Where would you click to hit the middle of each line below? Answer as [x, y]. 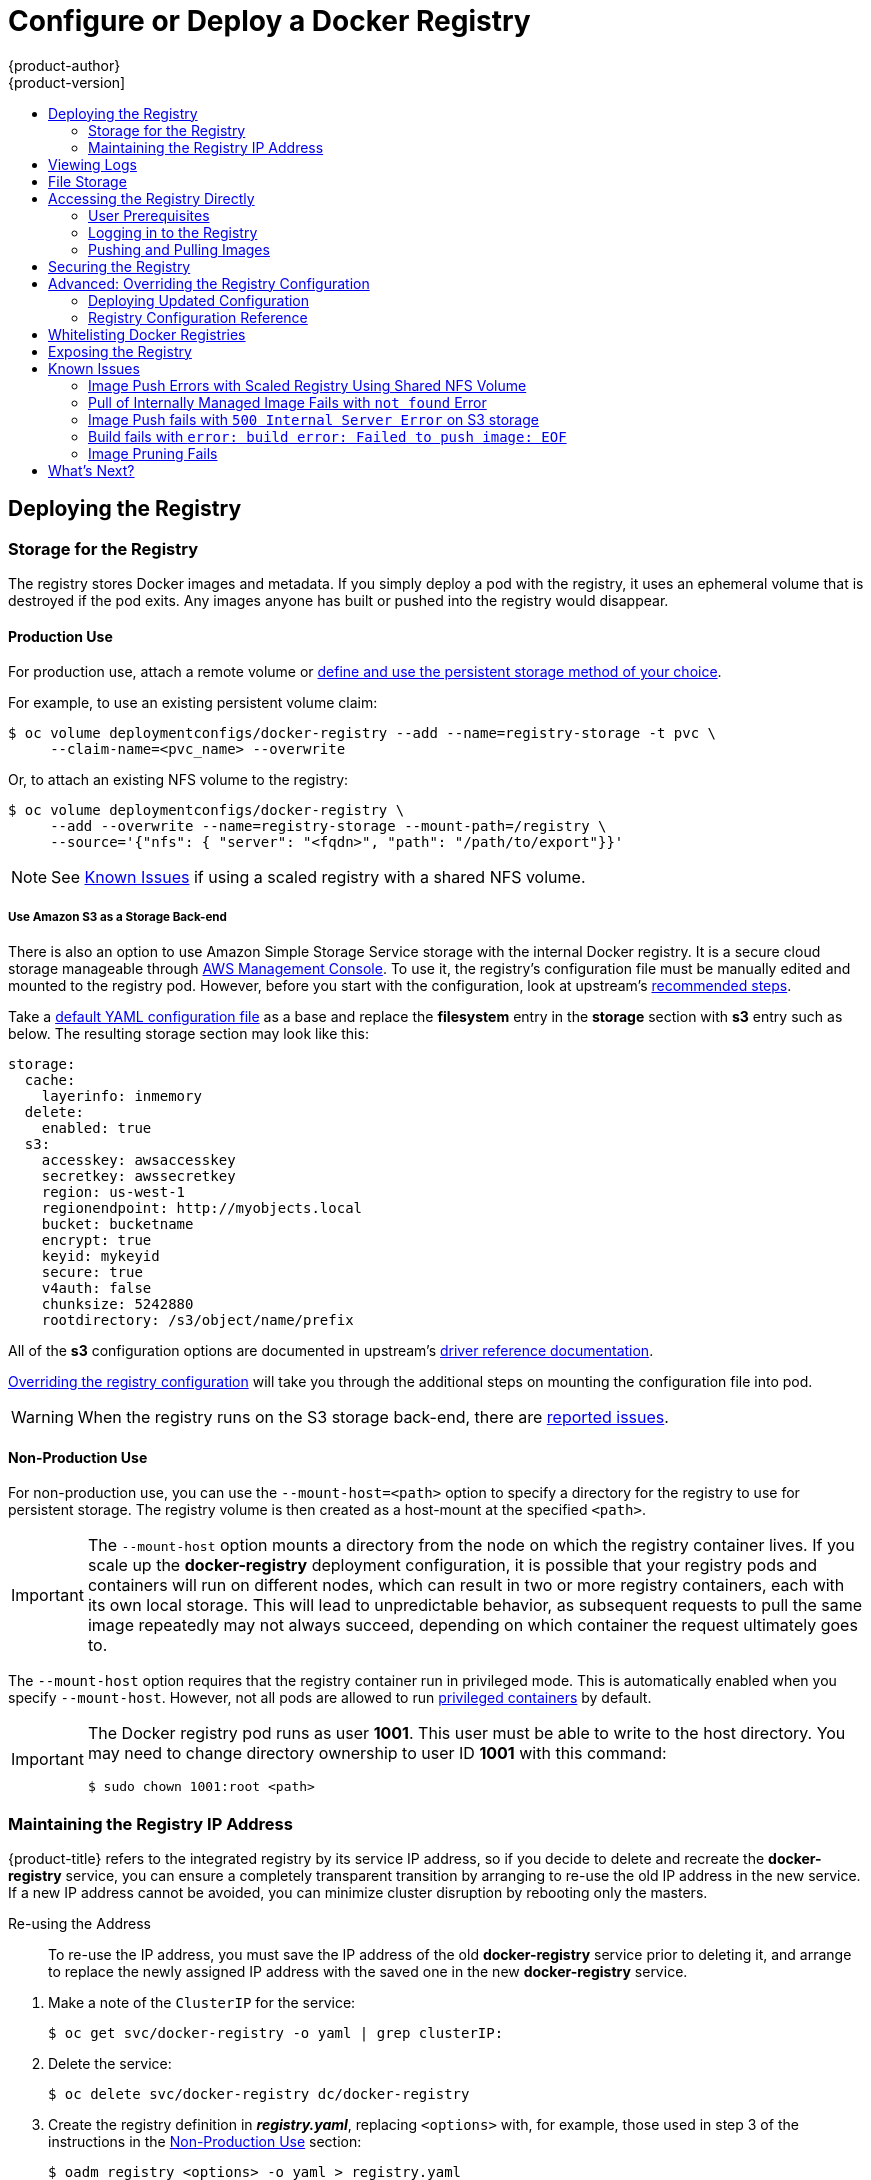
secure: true [92, 1271]
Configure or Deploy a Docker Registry [269, 21]
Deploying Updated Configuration [199, 300]
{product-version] [67, 82]
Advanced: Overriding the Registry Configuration [209, 283]
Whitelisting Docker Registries [147, 334]
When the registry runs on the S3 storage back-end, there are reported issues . [373, 1416]
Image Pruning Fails [153, 453]
